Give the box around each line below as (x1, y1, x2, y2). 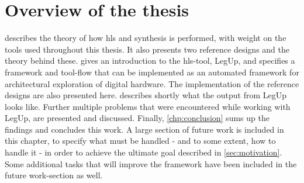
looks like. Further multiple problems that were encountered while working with (5, 100, 291, 112)
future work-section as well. (5, 169, 103, 181)
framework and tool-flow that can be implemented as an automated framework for (5, 65, 299, 78)
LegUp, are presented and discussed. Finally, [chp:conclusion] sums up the (5, 112, 270, 124)
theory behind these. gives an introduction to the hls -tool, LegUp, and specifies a (5, 54, 295, 67)
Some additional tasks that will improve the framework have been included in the (5, 157, 297, 170)
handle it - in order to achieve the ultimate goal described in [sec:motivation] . (5, 146, 282, 158)
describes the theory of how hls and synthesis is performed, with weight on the (5, 32, 286, 44)
